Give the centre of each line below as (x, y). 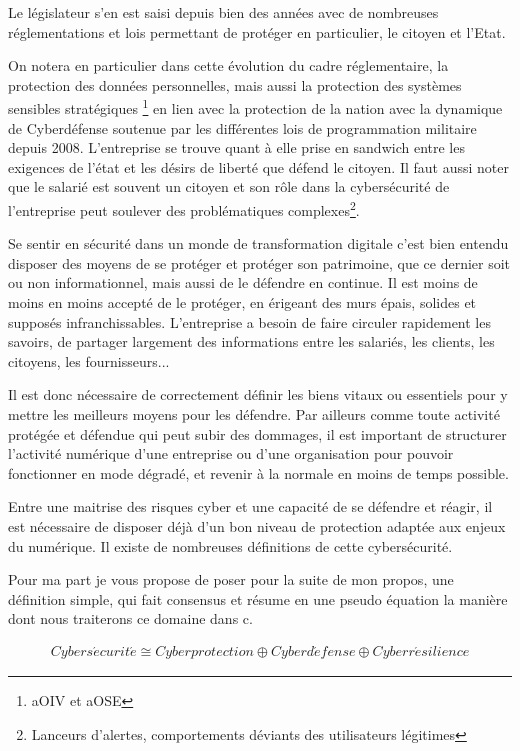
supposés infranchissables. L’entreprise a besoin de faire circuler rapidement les (249, 321)
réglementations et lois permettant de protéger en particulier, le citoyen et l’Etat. (257, 31)
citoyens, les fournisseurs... (89, 360)
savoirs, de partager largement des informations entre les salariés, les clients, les (251, 341)
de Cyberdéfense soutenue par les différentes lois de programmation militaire (242, 127)
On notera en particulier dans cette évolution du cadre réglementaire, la (228, 65)
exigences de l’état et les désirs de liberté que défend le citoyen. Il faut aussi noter (259, 166)
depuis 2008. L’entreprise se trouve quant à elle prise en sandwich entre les (236, 147)
